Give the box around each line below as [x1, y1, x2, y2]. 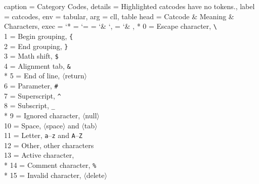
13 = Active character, [4, 150, 74, 160]
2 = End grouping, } [4, 40, 68, 51]
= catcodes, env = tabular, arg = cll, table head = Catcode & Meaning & [4, 11, 234, 21]
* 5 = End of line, [4, 70, 60, 81]
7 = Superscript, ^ [4, 90, 61, 101]
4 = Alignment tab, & [4, 60, 71, 71]
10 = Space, [4, 120, 41, 130]
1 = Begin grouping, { [4, 30, 73, 41]
